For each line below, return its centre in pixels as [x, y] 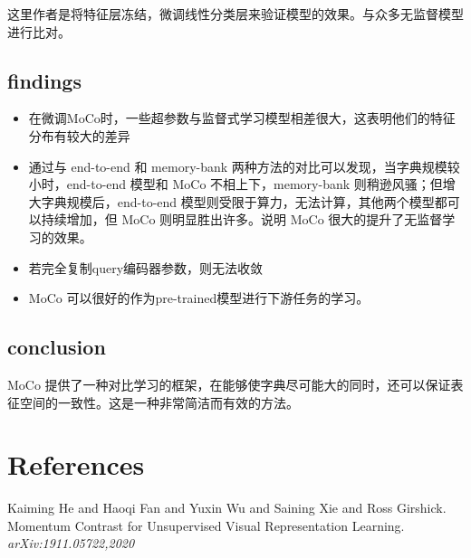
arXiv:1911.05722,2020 [71, 543]
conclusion [57, 347]
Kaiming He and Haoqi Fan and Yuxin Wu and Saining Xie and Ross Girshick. [227, 508]
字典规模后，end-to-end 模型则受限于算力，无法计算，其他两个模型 [238, 201]
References [76, 464]
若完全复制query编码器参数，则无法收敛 [146, 267]
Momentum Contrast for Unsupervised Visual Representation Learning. [206, 525]
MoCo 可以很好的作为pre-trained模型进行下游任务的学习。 [199, 298]
